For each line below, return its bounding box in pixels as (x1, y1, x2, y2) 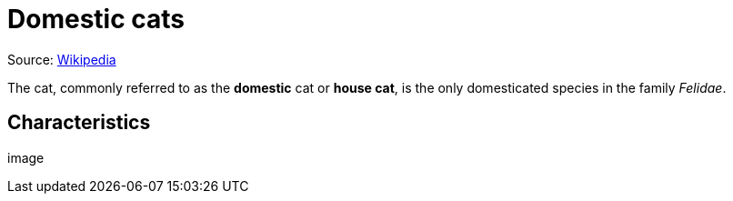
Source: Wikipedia (7, 51, 116, 67)
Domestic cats (7, 4, 185, 35)
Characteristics (7, 111, 151, 135)
